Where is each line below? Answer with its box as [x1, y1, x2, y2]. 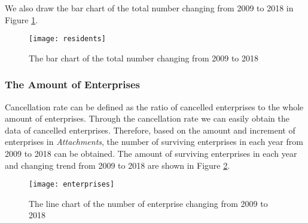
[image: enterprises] [29, 180, 115, 189]
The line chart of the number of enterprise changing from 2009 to [29, 197, 268, 209]
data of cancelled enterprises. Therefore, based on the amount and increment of [5, 123, 295, 136]
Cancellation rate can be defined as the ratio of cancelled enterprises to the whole [5, 100, 304, 113]
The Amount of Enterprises [5, 77, 140, 92]
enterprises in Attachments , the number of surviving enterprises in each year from [5, 135, 303, 148]
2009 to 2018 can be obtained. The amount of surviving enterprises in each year [5, 147, 297, 160]
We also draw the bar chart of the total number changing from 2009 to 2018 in [5, 2, 294, 14]
